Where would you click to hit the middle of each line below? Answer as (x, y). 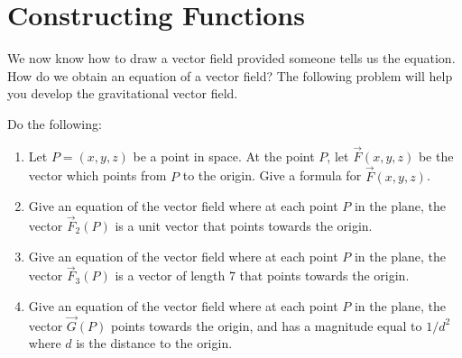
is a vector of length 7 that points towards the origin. (262, 275)
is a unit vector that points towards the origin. (244, 225)
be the (436, 156)
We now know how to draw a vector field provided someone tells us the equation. (231, 58)
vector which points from (97, 175)
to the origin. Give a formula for (272, 175)
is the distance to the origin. (154, 343)
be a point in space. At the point (224, 156)
